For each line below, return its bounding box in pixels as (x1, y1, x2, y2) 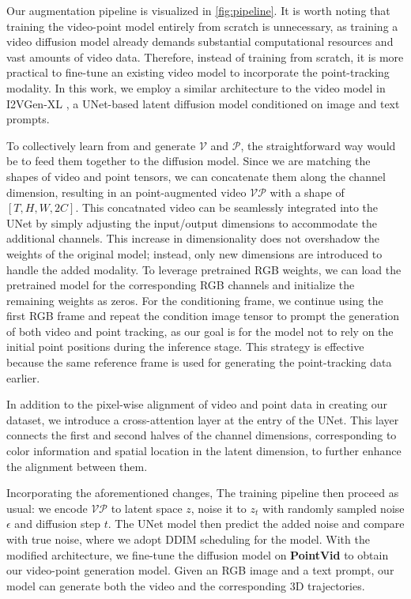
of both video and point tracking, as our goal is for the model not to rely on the (6, 322, 394, 339)
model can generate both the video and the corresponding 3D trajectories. (6, 577, 365, 593)
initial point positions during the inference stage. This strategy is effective (6, 338, 364, 355)
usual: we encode (6, 499, 88, 516)
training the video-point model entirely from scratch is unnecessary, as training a (6, 17, 398, 34)
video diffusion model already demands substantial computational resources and (6, 33, 394, 50)
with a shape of (270, 183, 345, 200)
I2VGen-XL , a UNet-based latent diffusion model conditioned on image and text (6, 95, 400, 111)
